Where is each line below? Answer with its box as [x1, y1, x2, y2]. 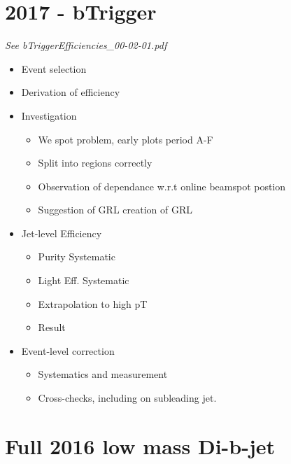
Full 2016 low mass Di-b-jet [5, 431, 276, 460]
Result [38, 320, 66, 335]
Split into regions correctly [38, 155, 152, 170]
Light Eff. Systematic [38, 273, 129, 288]
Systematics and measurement [38, 367, 168, 381]
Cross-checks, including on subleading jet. [38, 391, 217, 405]
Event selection [21, 61, 87, 76]
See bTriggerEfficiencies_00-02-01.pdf [5, 38, 167, 52]
